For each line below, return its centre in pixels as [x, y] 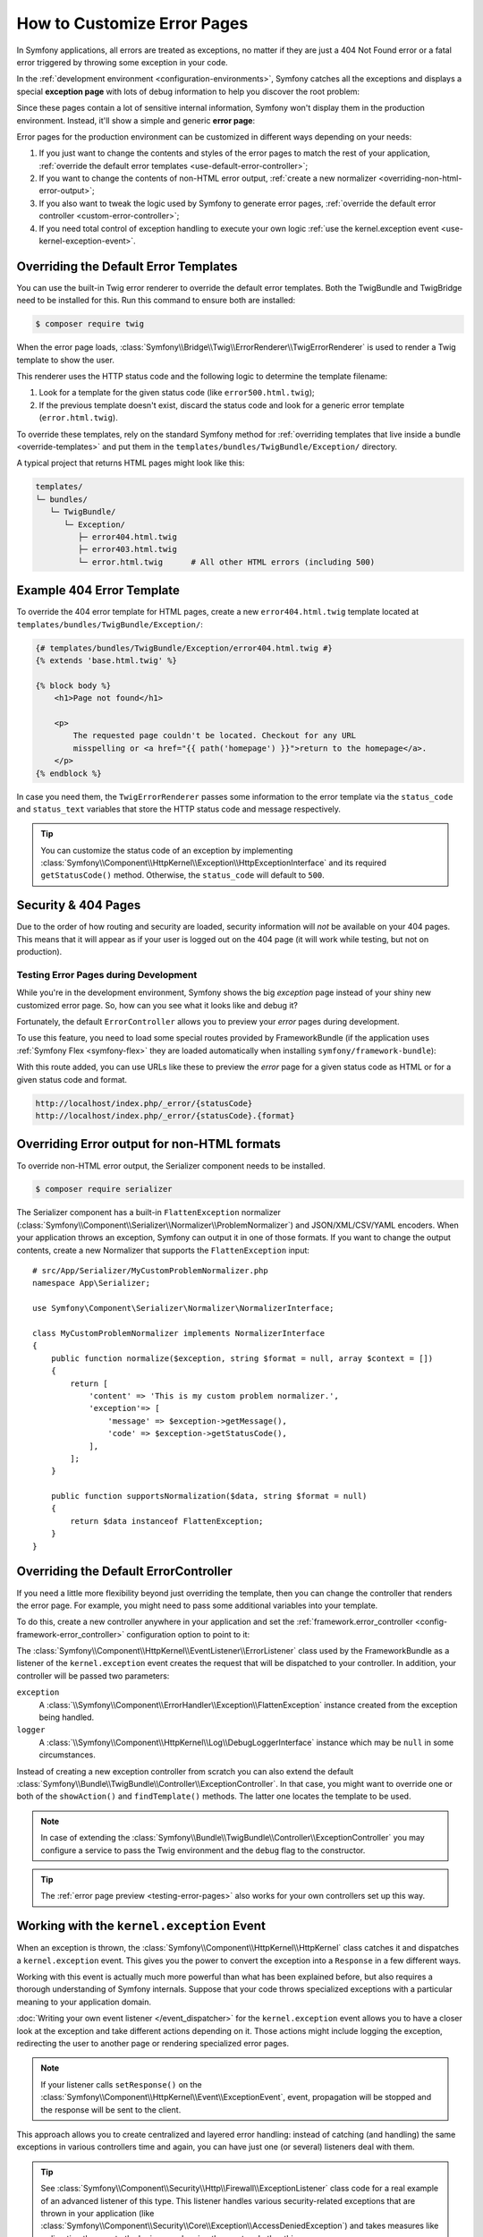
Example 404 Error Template [98, 591]
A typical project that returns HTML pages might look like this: [131, 463]
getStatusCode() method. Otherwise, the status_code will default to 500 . [183, 875]
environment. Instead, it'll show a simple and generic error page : [136, 120]
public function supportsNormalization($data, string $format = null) [209, 1496]
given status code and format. [72, 1079]
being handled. [67, 1717]
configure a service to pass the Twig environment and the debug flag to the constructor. [203, 1850]
